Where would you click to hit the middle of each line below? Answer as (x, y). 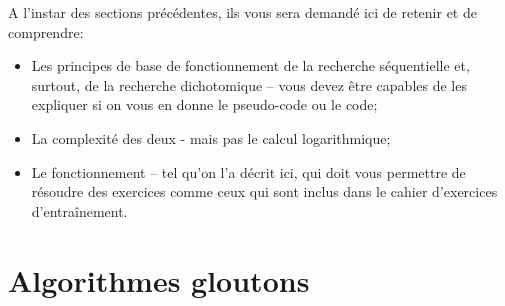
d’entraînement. (79, 210)
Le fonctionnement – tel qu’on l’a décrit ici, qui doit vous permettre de (248, 171)
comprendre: (46, 31)
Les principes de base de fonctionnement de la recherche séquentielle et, (250, 65)
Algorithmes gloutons (159, 279)
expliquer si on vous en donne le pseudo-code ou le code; (204, 104)
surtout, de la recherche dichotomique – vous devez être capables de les (249, 84)
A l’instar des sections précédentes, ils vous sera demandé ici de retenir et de (242, 12)
